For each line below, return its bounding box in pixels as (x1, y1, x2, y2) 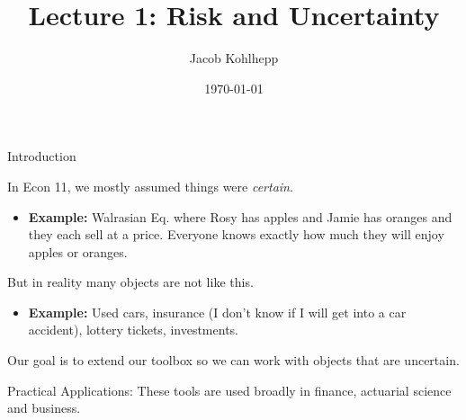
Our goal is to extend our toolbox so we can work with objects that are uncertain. (7, 351, 460, 370)
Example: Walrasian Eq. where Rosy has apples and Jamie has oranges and (28, 207, 453, 226)
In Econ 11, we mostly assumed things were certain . (7, 176, 293, 195)
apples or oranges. (28, 242, 128, 261)
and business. (7, 398, 81, 417)
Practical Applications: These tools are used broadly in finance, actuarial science (7, 380, 452, 399)
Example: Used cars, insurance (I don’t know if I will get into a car (28, 302, 407, 321)
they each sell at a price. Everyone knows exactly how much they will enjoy (28, 225, 444, 244)
